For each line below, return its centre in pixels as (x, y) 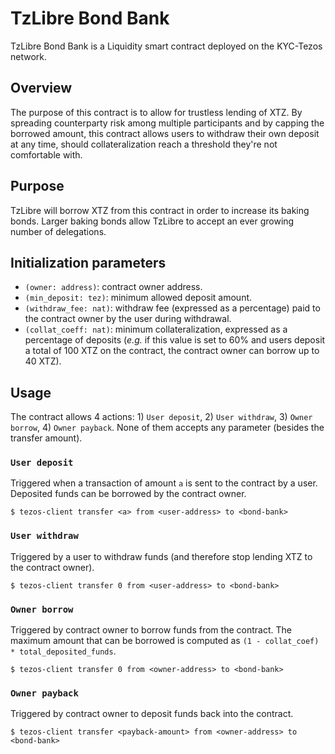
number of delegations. (58, 231)
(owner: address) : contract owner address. (113, 287)
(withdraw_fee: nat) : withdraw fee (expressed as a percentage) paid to (172, 308)
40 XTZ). (43, 361)
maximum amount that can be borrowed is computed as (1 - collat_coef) (165, 641)
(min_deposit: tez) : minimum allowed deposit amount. (138, 298)
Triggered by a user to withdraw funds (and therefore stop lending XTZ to (161, 556)
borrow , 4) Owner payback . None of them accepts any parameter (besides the (167, 428)
